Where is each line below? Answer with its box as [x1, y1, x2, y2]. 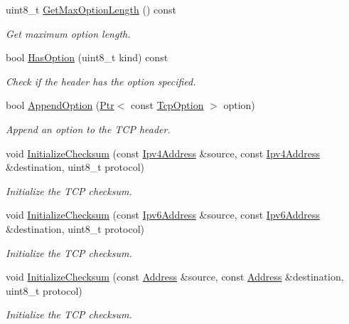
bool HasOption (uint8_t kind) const [6, 50, 168, 65]
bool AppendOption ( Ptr [6, 98, 114, 113]
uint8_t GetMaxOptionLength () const [6, 2, 176, 16]
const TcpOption [131, 98, 204, 113]
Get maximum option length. [6, 26, 131, 41]
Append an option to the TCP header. [6, 121, 171, 136]
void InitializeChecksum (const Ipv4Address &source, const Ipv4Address [6, 145, 321, 160]
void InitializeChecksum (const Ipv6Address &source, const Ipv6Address [6, 207, 321, 222]
